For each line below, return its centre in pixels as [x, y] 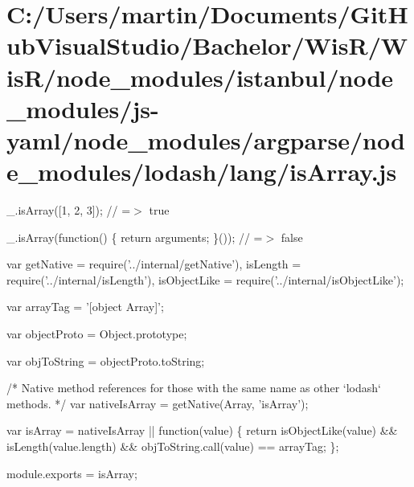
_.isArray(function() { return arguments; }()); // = [135, 237]
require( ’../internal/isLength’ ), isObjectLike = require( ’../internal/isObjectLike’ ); [205, 279]
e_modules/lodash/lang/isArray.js [202, 172]
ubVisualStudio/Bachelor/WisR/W [207, 45]
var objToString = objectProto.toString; [106, 360]
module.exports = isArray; [72, 473]
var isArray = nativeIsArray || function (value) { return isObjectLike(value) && [202, 430]
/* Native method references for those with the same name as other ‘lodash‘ [194, 388]
